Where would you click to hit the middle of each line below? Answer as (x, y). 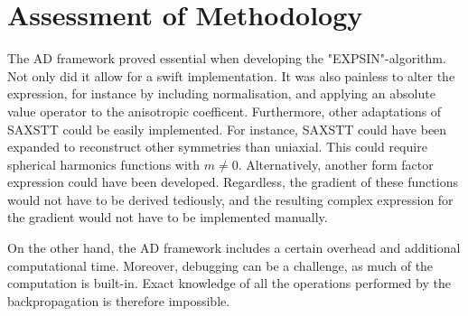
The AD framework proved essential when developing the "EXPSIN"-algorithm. (227, 58)
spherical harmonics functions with (104, 164)
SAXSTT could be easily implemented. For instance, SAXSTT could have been (227, 129)
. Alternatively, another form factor (336, 164)
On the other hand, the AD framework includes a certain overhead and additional (234, 248)
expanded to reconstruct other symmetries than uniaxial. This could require (217, 147)
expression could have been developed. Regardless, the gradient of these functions (233, 182)
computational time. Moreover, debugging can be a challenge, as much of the (220, 265)
